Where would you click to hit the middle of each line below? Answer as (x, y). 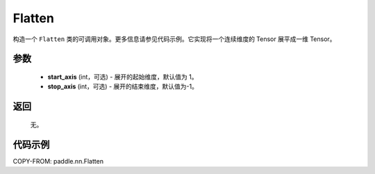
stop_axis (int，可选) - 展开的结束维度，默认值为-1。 (123, 86)
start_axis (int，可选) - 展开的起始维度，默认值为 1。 (123, 77)
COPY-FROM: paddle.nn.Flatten (58, 161)
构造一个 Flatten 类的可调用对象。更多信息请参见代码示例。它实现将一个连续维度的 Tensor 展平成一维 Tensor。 (174, 39)
